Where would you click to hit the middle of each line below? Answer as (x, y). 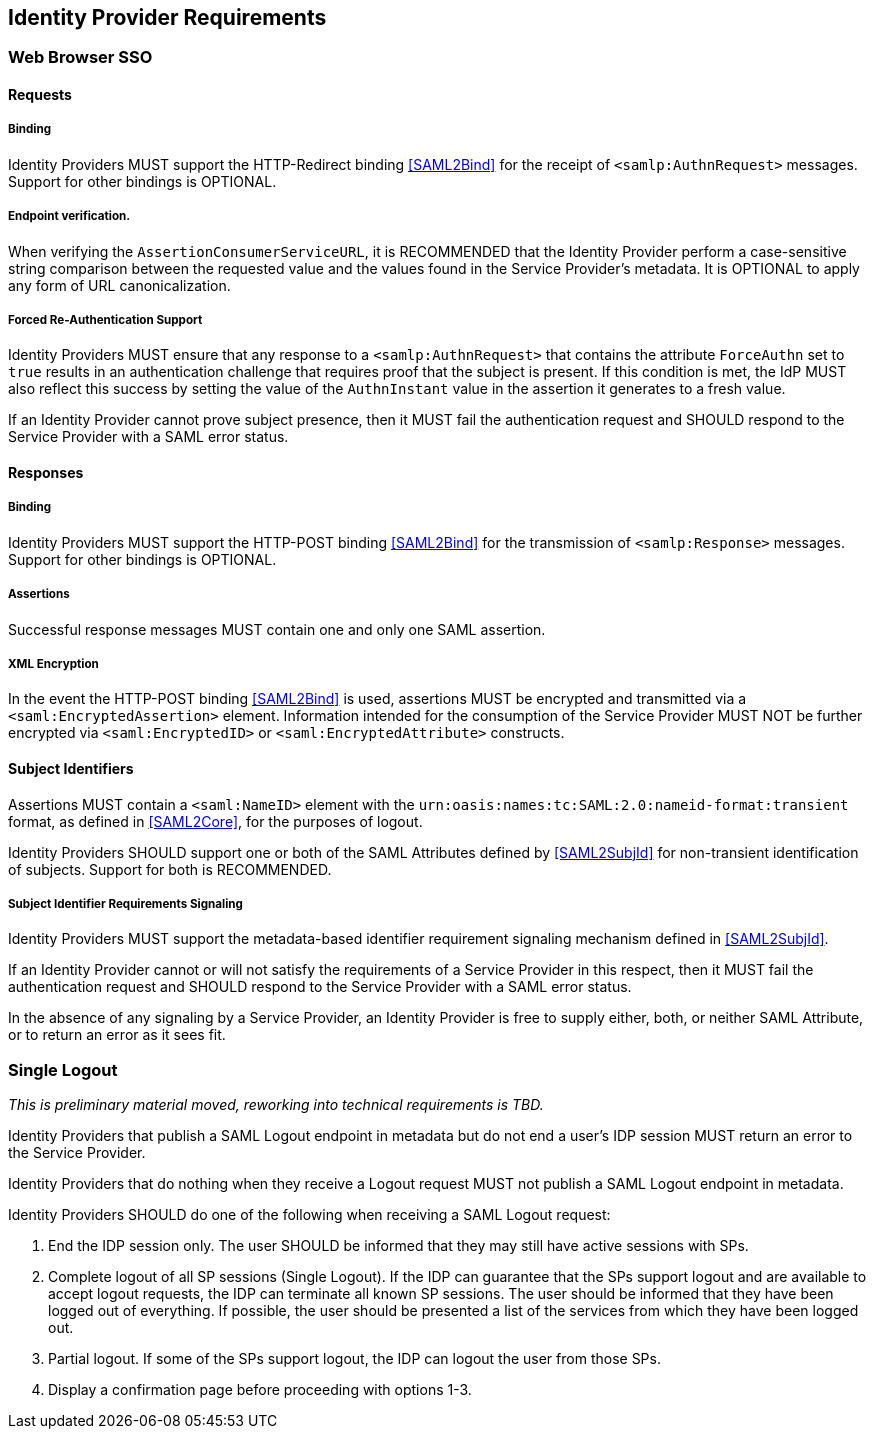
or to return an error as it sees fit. (117, 1035)
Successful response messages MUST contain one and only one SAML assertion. (277, 629)
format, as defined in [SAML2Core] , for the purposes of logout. (215, 821)
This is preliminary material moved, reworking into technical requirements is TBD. (276, 1105)
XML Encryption (53, 663)
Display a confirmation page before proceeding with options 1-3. (260, 1390)
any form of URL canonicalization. (119, 285)
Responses (46, 472)
